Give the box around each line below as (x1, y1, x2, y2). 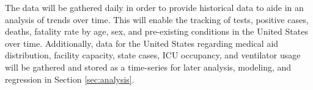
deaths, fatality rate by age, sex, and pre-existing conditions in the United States (5, 25, 308, 38)
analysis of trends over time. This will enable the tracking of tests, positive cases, (5, 13, 309, 26)
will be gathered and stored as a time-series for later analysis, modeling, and (5, 60, 292, 73)
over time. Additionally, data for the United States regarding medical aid (5, 36, 279, 49)
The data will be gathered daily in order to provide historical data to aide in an (5, 1, 304, 13)
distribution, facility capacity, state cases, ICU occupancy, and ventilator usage (5, 49, 301, 61)
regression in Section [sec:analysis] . (5, 72, 134, 85)
